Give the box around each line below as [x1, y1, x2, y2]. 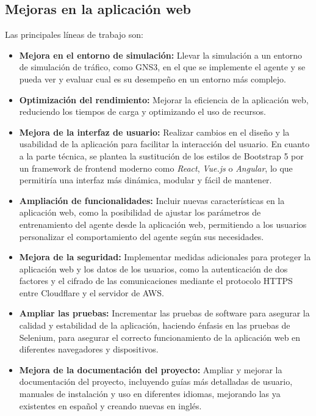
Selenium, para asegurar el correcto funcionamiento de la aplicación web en [19, 330, 301, 343]
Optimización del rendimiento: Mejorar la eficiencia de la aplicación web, [19, 93, 309, 106]
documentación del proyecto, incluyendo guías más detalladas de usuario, [19, 375, 293, 388]
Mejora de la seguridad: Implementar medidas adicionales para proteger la [19, 250, 311, 263]
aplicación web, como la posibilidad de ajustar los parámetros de [19, 206, 261, 219]
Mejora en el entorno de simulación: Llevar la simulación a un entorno [19, 48, 303, 61]
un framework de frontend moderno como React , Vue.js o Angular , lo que [19, 161, 293, 174]
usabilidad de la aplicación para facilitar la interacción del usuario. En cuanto [19, 137, 310, 150]
